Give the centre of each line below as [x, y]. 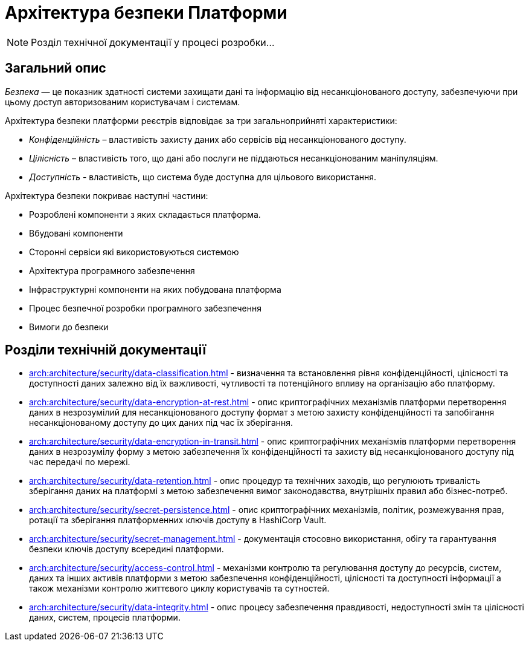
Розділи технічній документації [106, 350]
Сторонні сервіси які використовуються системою [134, 252]
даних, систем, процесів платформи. [105, 618]
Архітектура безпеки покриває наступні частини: [107, 195]
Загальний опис [56, 68]
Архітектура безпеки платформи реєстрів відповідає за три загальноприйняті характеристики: [201, 120]
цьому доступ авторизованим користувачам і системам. [123, 102]
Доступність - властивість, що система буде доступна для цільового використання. [203, 177]
